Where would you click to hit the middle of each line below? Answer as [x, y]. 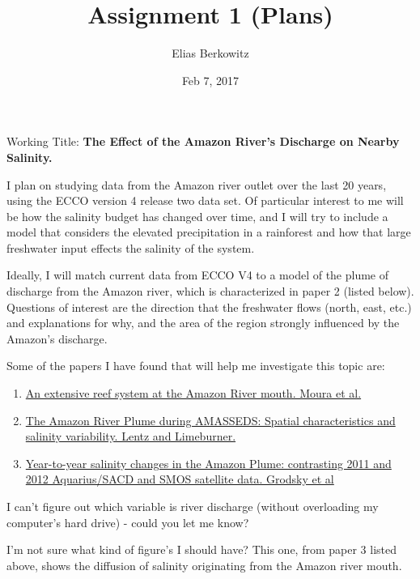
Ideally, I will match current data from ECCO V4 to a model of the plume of [198, 275]
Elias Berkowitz [210, 53]
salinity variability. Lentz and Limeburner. [131, 436]
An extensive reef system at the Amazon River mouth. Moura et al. [193, 393]
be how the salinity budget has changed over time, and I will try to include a [197, 216]
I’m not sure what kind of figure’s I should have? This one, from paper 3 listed [202, 549]
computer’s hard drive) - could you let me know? [128, 522]
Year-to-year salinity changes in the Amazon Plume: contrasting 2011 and [208, 463]
